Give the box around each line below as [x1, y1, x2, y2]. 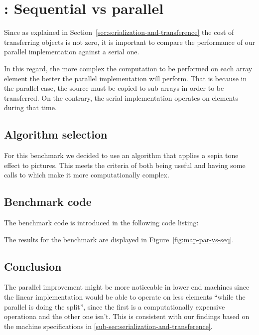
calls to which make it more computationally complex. [4, 169, 169, 180]
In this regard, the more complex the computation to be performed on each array [4, 63, 253, 73]
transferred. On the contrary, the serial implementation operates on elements [4, 92, 238, 103]
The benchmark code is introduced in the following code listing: [4, 217, 199, 228]
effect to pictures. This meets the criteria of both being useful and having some [4, 160, 246, 170]
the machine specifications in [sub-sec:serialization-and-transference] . [4, 321, 213, 331]
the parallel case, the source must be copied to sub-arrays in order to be [4, 83, 224, 93]
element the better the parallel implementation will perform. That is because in [4, 73, 247, 83]
